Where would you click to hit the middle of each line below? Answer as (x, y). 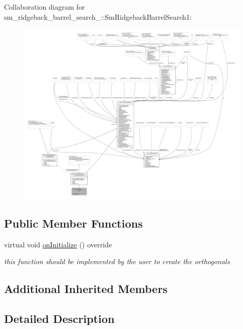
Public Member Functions (73, 223)
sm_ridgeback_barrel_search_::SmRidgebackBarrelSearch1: (98, 16)
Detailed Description (59, 318)
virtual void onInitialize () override (58, 244)
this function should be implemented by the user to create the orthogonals (117, 261)
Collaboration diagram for (45, 7)
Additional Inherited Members (86, 289)
